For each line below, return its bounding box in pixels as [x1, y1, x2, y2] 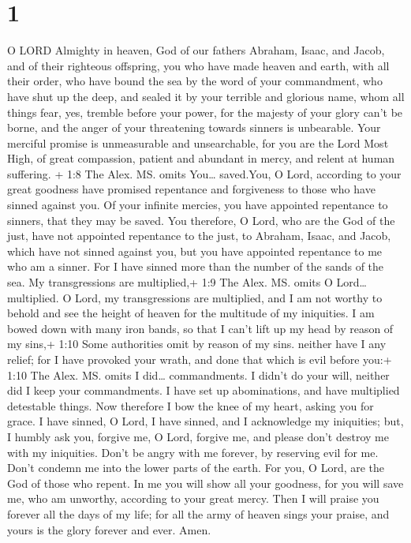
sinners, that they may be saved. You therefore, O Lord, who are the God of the [7, 212, 395, 228]
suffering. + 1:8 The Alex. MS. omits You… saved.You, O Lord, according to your [7, 165, 402, 182]
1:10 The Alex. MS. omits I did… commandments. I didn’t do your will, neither [7, 366, 390, 383]
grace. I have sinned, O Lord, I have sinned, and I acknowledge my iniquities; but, [7, 413, 404, 429]
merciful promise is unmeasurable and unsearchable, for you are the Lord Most [7, 134, 389, 151]
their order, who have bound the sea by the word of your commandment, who [7, 73, 383, 89]
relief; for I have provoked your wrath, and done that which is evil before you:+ [7, 351, 392, 367]
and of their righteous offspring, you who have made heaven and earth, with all [7, 57, 390, 73]
